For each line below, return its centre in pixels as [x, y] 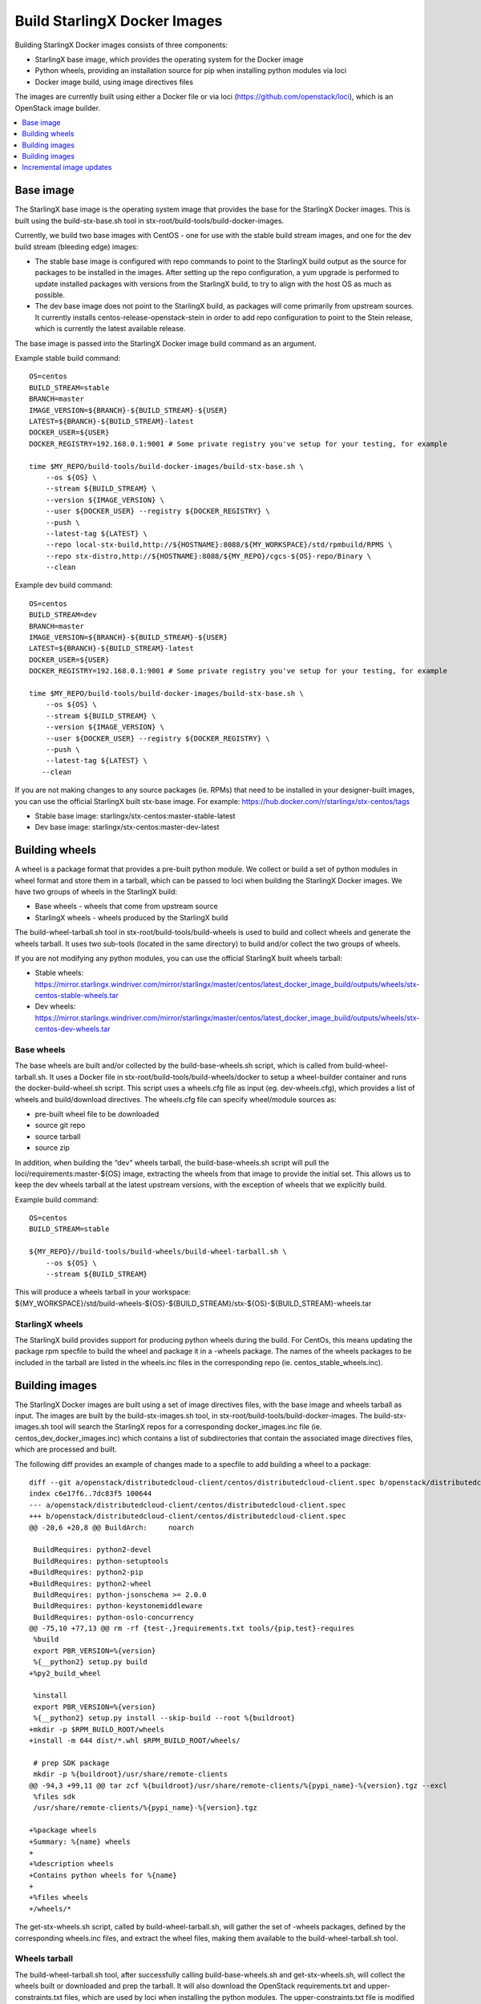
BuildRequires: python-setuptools [101, 1561]
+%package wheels [63, 1830]
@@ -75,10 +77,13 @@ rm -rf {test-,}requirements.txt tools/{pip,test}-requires [192, 1628]
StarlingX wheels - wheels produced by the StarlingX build [131, 917]
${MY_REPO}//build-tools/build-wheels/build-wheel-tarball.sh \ [158, 1252]
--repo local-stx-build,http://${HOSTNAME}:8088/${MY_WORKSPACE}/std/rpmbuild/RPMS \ [219, 545]
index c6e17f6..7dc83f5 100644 [91, 1494]
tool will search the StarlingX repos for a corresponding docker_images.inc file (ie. [186, 1427]
